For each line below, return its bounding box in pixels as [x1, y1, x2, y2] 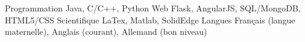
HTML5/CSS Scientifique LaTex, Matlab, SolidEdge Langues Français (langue [5, 13, 295, 26]
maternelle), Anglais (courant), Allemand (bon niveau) [5, 25, 207, 38]
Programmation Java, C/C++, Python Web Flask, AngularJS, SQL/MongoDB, [5, 2, 301, 14]
